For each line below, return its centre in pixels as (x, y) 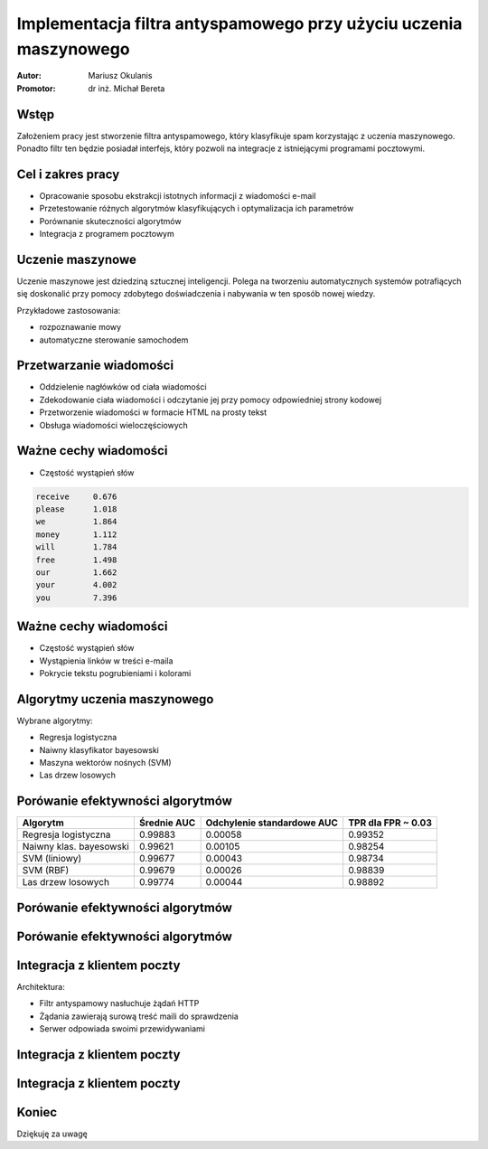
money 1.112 (76, 534)
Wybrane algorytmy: (55, 720)
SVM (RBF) (46, 871)
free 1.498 (76, 560)
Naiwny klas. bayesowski (76, 847)
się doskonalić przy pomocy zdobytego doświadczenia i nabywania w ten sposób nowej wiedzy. (196, 294)
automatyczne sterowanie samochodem (114, 340)
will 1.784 (76, 547)
